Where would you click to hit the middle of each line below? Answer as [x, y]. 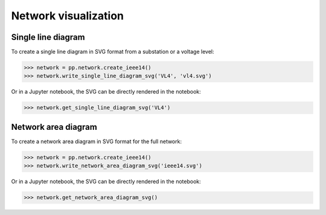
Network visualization [67, 16]
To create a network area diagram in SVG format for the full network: [97, 141]
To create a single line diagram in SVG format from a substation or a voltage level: [113, 52]
